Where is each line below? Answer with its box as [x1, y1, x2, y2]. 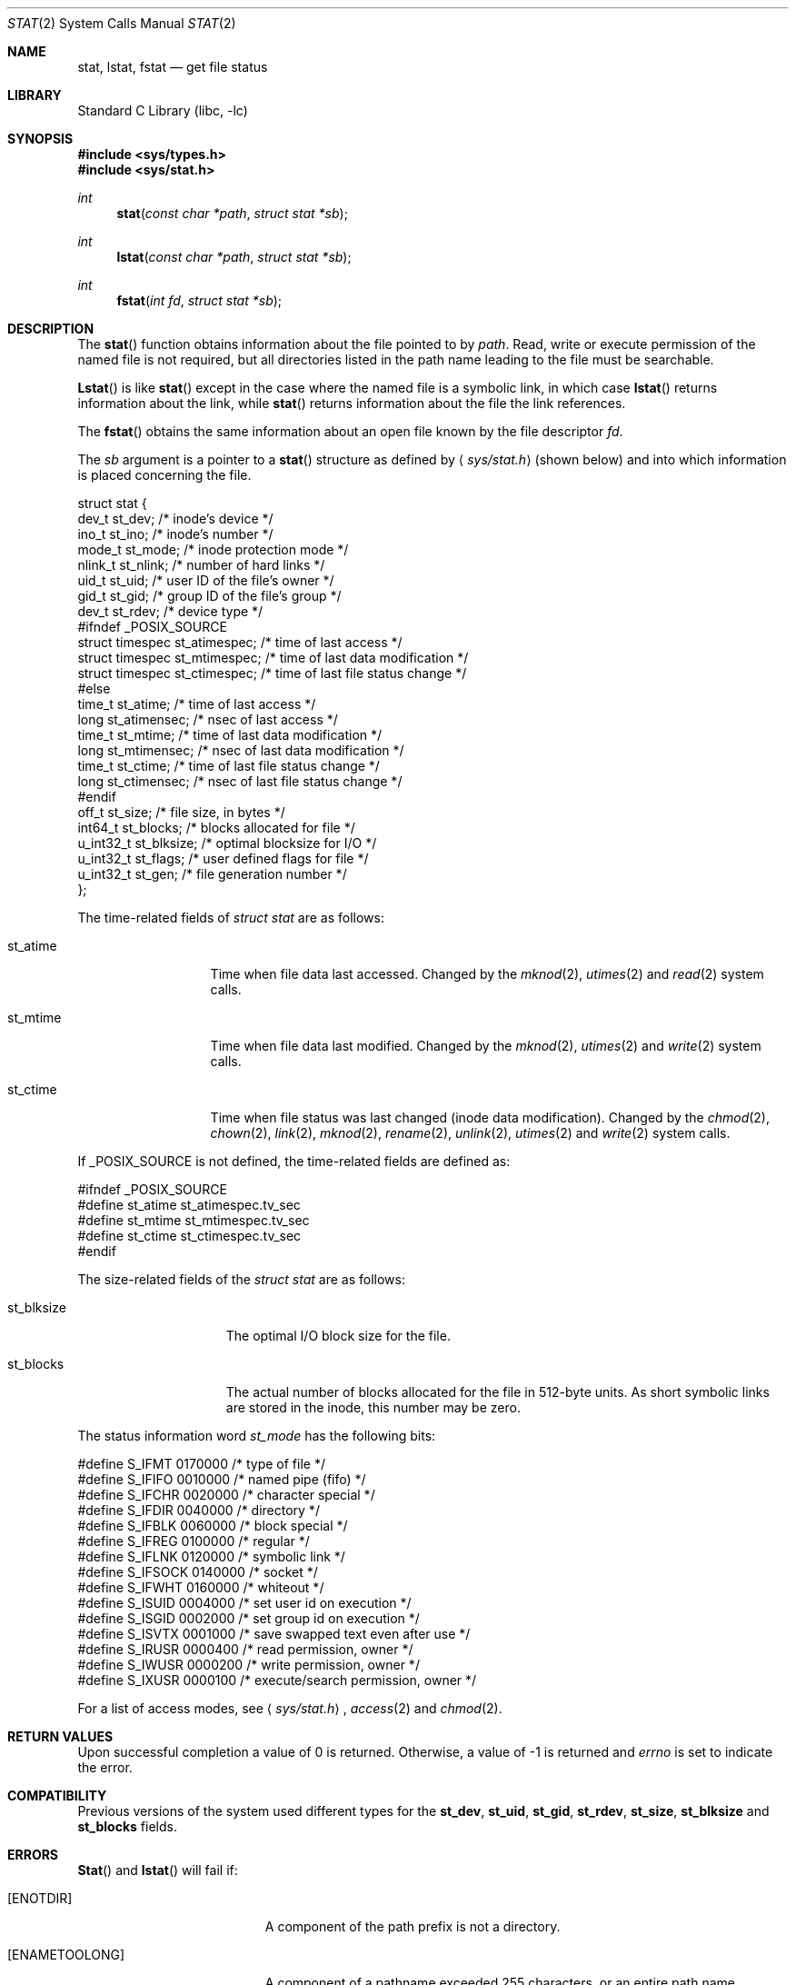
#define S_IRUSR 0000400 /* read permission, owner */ [77, 1641, 413, 1657]
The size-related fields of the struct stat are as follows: [77, 1272, 405, 1287]
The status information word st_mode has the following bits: [77, 1428, 436, 1443]
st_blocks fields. [77, 1819, 177, 1834]
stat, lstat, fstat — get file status [77, 59, 268, 75]
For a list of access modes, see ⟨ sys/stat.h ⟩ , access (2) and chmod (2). [77, 1701, 502, 1716]
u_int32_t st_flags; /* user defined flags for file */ [77, 851, 369, 866]
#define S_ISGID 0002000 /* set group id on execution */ [77, 1611, 420, 1626]
